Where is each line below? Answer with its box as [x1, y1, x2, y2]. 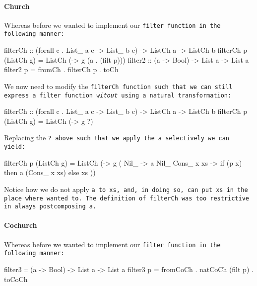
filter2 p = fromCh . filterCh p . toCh [4, 64, 119, 75]
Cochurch [4, 220, 37, 230]
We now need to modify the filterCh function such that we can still [4, 81, 233, 91]
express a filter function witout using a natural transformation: [4, 92, 232, 99]
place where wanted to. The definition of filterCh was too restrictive [4, 194, 249, 202]
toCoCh [4, 274, 28, 284]
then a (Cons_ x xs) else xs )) [4, 167, 96, 178]
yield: [4, 143, 25, 151]
